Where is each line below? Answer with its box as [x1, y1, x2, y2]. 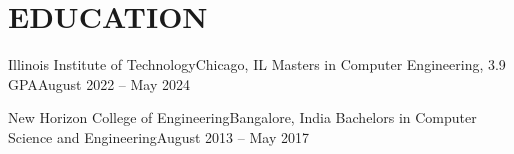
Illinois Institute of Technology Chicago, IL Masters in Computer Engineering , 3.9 [8, 54, 506, 75]
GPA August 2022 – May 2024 [8, 73, 190, 94]
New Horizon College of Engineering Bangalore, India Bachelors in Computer [8, 107, 477, 128]
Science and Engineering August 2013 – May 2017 [8, 126, 309, 147]
